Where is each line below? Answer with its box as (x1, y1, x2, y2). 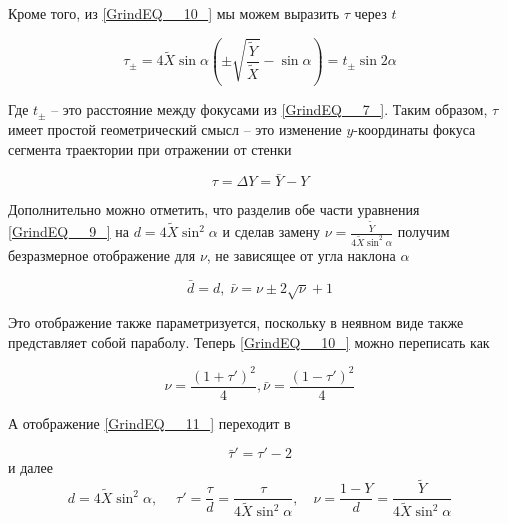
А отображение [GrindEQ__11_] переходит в (8, 412, 291, 433)
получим (397, 221, 450, 242)
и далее (8, 457, 54, 478)
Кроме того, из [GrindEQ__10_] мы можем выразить (8, 3, 340, 23)
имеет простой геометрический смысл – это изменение (8, 118, 342, 139)
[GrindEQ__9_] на (8, 221, 130, 242)
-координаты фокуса (353, 118, 476, 139)
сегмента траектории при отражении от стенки (8, 138, 292, 159)
